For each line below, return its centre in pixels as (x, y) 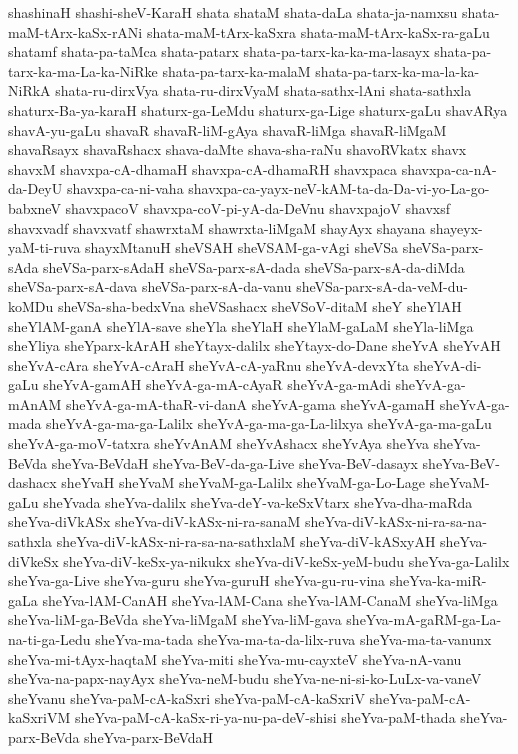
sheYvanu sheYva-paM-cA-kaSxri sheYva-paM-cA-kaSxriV (186, 697)
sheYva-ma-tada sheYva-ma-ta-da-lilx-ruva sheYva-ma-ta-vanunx (293, 639)
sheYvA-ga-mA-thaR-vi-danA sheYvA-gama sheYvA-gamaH (250, 403)
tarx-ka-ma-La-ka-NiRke (83, 70)
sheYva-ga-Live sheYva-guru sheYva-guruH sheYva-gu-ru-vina (197, 580)
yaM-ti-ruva (44, 247)
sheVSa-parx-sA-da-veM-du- (382, 286)
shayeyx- (456, 227)
